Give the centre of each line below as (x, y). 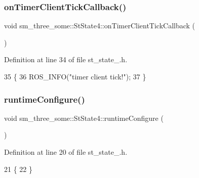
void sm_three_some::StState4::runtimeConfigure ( (84, 118)
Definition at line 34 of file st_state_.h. (66, 59)
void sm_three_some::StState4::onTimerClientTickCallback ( (100, 26)
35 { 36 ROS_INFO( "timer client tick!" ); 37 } (75, 76)
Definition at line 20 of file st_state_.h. (66, 152)
